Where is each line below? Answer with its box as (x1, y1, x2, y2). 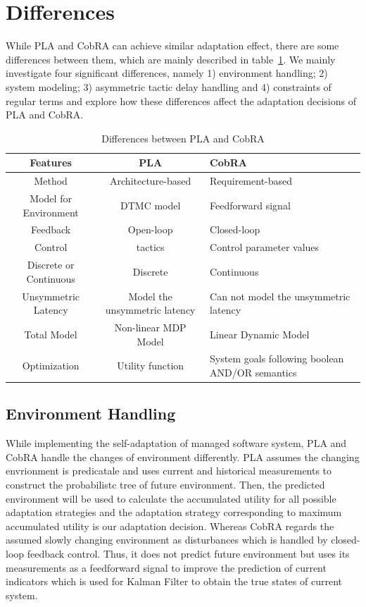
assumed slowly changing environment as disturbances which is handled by (6, 532, 328, 547)
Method (34, 173, 68, 188)
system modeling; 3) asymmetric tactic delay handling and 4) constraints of (6, 79, 332, 94)
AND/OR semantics (210, 365, 297, 379)
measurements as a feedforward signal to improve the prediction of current (6, 560, 327, 575)
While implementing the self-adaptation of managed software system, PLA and (6, 436, 347, 450)
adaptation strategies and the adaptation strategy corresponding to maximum (6, 505, 342, 520)
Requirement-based (210, 173, 293, 188)
